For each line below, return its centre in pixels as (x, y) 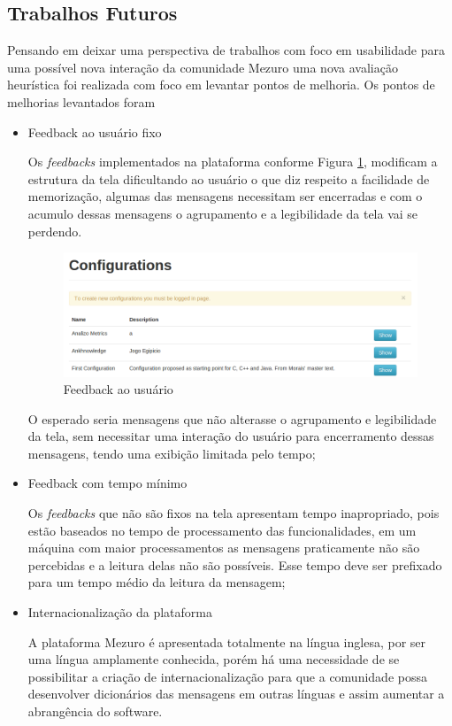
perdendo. (55, 231)
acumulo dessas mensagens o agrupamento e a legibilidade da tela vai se (223, 213)
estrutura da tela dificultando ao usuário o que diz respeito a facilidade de (229, 178)
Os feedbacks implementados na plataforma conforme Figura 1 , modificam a (233, 162)
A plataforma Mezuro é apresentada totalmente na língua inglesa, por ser (226, 641)
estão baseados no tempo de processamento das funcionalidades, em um (222, 530)
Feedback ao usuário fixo (95, 131)
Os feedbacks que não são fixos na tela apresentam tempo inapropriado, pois (234, 513)
